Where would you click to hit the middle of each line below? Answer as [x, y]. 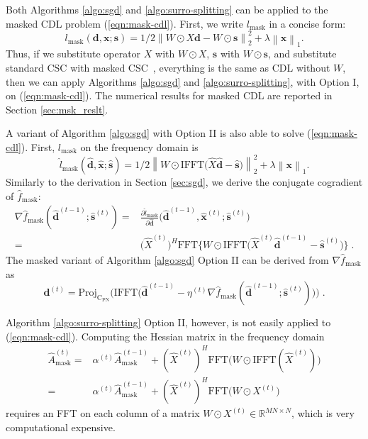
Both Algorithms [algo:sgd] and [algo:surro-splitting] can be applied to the [167, 9]
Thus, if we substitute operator [73, 54]
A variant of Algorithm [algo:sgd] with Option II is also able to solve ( [158, 133]
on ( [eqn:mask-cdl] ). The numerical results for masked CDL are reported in [169, 95]
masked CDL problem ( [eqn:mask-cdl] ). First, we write [124, 23]
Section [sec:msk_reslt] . [57, 109]
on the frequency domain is [139, 146]
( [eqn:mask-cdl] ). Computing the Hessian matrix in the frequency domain [165, 336]
